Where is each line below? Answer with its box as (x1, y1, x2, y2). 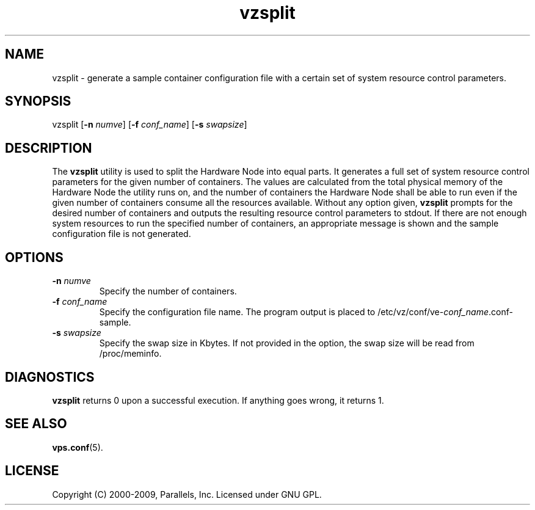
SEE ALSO (5, 416, 67, 432)
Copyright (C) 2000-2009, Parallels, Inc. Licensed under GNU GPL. (52, 489, 322, 500)
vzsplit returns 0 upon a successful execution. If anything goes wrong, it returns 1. (52, 395, 384, 406)
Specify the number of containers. (99, 286, 237, 297)
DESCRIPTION (5, 140, 92, 156)
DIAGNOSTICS (5, 369, 95, 385)
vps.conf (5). (52, 442, 103, 453)
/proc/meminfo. (99, 348, 162, 359)
